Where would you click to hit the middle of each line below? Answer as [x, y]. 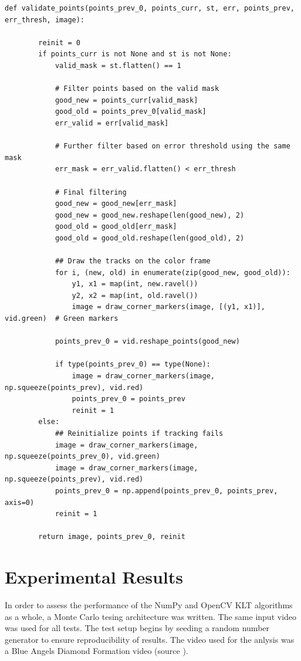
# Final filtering [91, 192]
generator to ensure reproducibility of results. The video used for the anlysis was [150, 639]
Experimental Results [94, 577]
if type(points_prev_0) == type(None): [133, 365]
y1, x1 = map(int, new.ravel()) [135, 284]
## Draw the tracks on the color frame [133, 261]
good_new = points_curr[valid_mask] [126, 100]
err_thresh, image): [45, 20]
